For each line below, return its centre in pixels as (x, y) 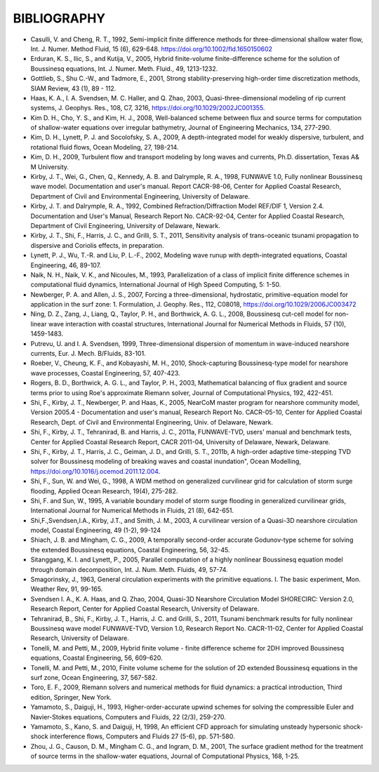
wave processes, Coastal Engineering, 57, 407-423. (105, 373)
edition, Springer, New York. (71, 697)
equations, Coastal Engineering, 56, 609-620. (97, 658)
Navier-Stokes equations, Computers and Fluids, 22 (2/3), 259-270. (128, 717)
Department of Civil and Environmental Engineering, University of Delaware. (140, 196)
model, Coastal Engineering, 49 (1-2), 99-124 (96, 531)
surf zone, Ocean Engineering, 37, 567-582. (94, 677)
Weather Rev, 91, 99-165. (67, 589)
